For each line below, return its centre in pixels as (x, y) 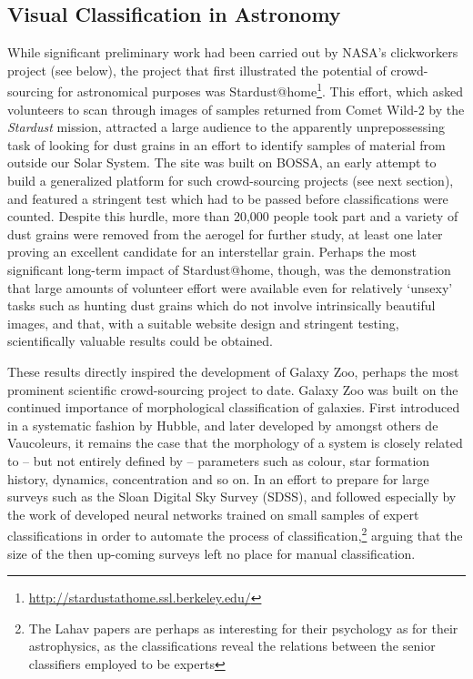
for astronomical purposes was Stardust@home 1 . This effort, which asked (260, 90)
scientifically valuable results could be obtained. (140, 341)
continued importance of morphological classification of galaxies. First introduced (234, 407)
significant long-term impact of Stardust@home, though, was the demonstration (229, 269)
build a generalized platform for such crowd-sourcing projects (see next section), (231, 181)
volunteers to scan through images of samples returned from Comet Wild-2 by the (236, 109)
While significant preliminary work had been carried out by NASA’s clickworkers (233, 52)
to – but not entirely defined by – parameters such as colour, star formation (219, 460)
